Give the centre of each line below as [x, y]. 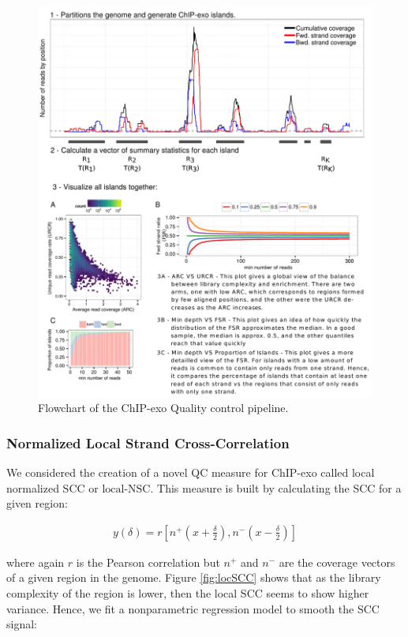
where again [36, 562]
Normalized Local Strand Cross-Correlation [148, 442]
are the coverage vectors [337, 562]
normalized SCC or [52, 487]
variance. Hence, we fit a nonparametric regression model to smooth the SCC [193, 608]
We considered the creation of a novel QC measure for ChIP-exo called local [191, 472]
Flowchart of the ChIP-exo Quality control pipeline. [163, 408]
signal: [22, 624]
